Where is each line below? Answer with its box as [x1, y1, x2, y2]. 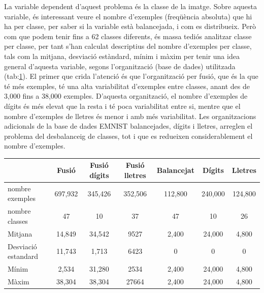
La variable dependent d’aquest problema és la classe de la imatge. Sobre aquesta [4, 1, 257, 11]
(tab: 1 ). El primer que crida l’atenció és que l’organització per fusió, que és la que [4, 71, 258, 81]
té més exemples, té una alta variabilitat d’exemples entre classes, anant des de [4, 80, 250, 91]
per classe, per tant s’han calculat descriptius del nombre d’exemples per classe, [4, 41, 252, 51]
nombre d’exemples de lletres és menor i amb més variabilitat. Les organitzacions [4, 110, 256, 121]
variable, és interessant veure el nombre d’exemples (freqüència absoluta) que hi [4, 11, 252, 21]
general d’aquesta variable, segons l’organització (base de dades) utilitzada [4, 61, 236, 71]
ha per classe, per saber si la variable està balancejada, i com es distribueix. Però [4, 21, 256, 32]
